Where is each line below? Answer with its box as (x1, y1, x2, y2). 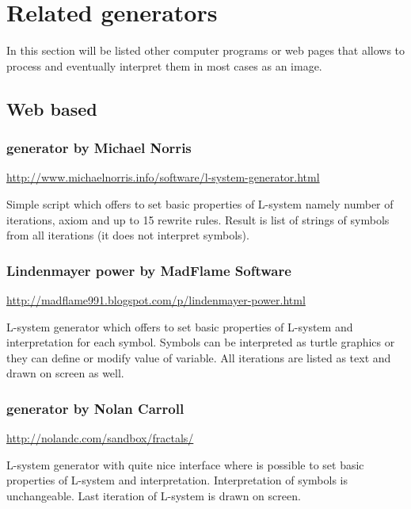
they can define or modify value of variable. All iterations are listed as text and (6, 349, 391, 365)
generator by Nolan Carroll (6, 398, 185, 418)
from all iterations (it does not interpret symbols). (6, 227, 249, 243)
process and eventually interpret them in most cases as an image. (6, 57, 322, 74)
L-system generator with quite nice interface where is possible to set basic (6, 456, 364, 473)
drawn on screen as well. (6, 365, 124, 381)
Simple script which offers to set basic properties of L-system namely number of (6, 195, 394, 212)
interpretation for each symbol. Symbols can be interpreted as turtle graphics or (6, 334, 395, 350)
